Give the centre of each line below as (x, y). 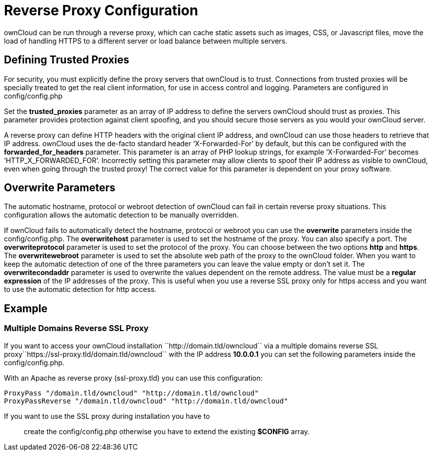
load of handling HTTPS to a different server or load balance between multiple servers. (146, 41)
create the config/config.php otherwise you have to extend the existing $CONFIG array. (167, 431)
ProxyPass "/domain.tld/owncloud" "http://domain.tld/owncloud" (132, 393)
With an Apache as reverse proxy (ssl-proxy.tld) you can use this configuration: (134, 378)
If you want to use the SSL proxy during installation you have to (107, 416)
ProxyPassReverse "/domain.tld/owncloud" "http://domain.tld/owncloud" (146, 401)
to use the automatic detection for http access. (80, 289)
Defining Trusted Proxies (67, 60)
